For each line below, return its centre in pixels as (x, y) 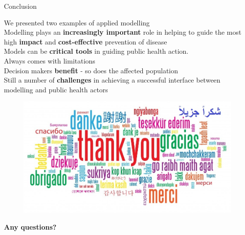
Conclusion (20, 6)
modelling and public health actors (56, 89)
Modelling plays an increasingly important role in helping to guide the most (123, 32)
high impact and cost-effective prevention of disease (86, 41)
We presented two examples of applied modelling (77, 22)
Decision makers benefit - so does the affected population (91, 70)
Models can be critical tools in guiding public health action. (96, 51)
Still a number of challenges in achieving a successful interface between (112, 80)
